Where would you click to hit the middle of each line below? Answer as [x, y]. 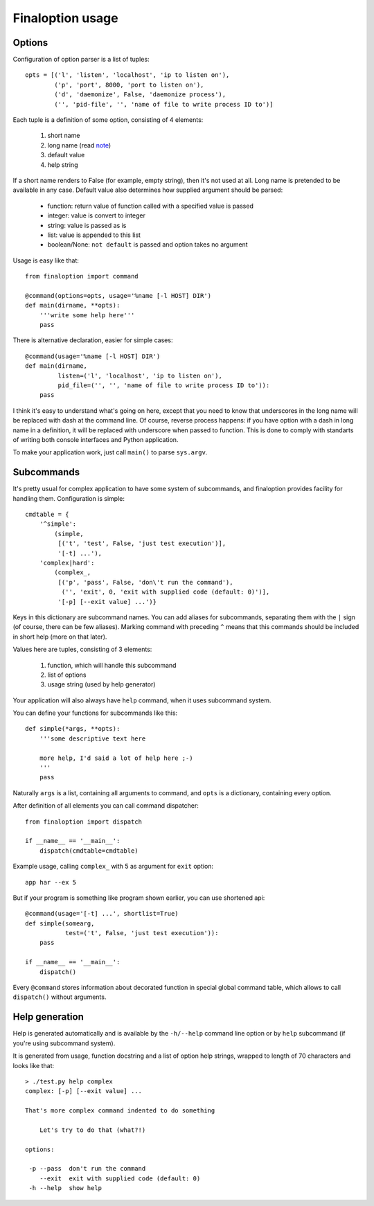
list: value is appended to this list [94, 235]
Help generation [48, 1017]
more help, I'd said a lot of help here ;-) [116, 758]
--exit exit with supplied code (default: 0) [120, 1178]
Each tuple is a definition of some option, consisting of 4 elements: [108, 120]
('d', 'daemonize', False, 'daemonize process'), [140, 95]
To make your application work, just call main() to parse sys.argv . [110, 452]
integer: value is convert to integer [96, 215]
